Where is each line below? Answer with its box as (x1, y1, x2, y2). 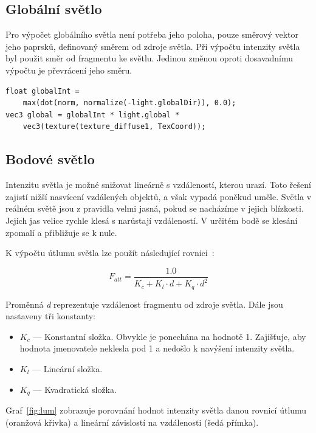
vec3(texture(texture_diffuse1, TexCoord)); (22, 122, 206, 131)
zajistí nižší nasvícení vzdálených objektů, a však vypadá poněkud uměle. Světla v (5, 190, 312, 203)
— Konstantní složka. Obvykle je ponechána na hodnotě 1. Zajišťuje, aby (33, 330, 306, 342)
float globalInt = (5, 86, 80, 95)
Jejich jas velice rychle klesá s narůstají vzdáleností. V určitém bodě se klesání (5, 213, 298, 226)
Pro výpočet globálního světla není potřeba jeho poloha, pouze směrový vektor (5, 28, 298, 41)
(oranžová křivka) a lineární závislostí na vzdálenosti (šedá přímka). (5, 415, 259, 428)
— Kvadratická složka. (33, 383, 117, 395)
